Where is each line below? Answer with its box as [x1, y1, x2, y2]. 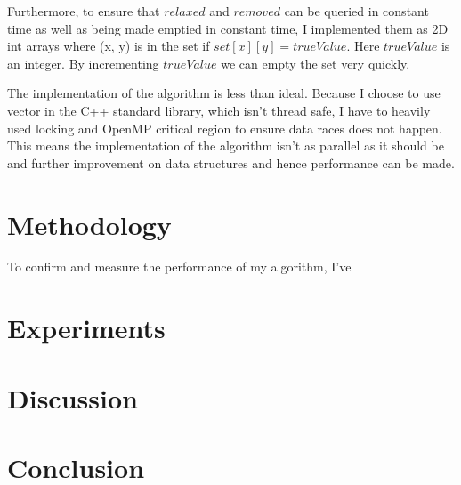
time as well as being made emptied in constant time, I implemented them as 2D [7, 19, 449, 37]
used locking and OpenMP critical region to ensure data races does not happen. [7, 118, 442, 137]
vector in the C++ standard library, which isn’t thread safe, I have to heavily [7, 101, 431, 119]
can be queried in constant [284, 2, 429, 20]
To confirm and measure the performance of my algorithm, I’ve [7, 257, 352, 276]
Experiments [7, 310, 166, 346]
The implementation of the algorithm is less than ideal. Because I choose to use [7, 84, 441, 102]
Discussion [7, 379, 138, 416]
